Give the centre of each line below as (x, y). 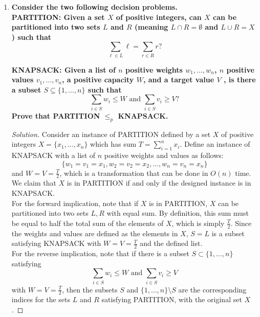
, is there (240, 80)
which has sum (113, 144)
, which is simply (198, 223)
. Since (241, 223)
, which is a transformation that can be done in (134, 173)
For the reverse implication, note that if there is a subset (100, 253)
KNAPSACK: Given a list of (63, 69)
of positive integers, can (159, 17)
